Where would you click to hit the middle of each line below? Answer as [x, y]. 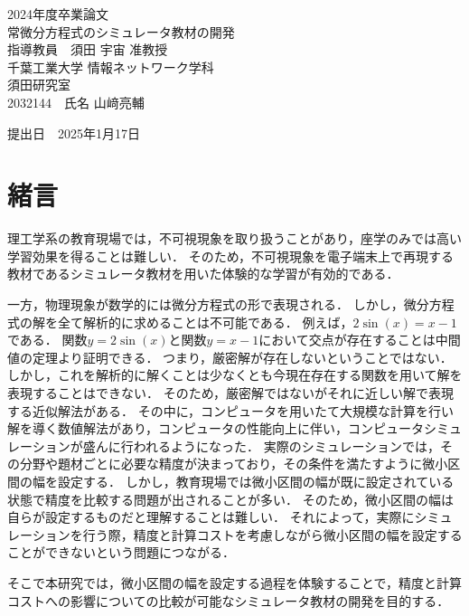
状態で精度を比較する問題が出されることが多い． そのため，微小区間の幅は [230, 499]
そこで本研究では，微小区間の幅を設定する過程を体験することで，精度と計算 [235, 582]
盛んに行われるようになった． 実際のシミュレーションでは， [262, 445]
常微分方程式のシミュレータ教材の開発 [121, 31]
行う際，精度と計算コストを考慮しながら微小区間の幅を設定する [272, 534]
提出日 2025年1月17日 [74, 133]
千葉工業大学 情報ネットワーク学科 [111, 66]
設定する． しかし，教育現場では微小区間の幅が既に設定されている [256, 481]
